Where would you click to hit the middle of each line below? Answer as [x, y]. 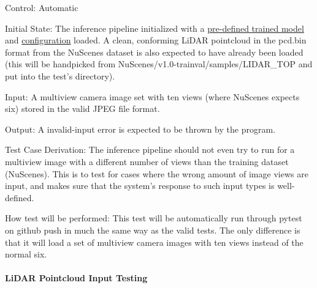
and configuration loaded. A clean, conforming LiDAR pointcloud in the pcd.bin [156, 40]
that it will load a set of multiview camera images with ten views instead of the [154, 242]
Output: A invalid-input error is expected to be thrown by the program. [140, 129]
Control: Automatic [42, 7]
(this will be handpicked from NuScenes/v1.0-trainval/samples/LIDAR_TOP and [159, 64]
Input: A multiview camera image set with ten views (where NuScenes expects [152, 96]
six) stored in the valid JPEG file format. [82, 109]
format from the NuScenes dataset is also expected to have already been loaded [154, 52]
